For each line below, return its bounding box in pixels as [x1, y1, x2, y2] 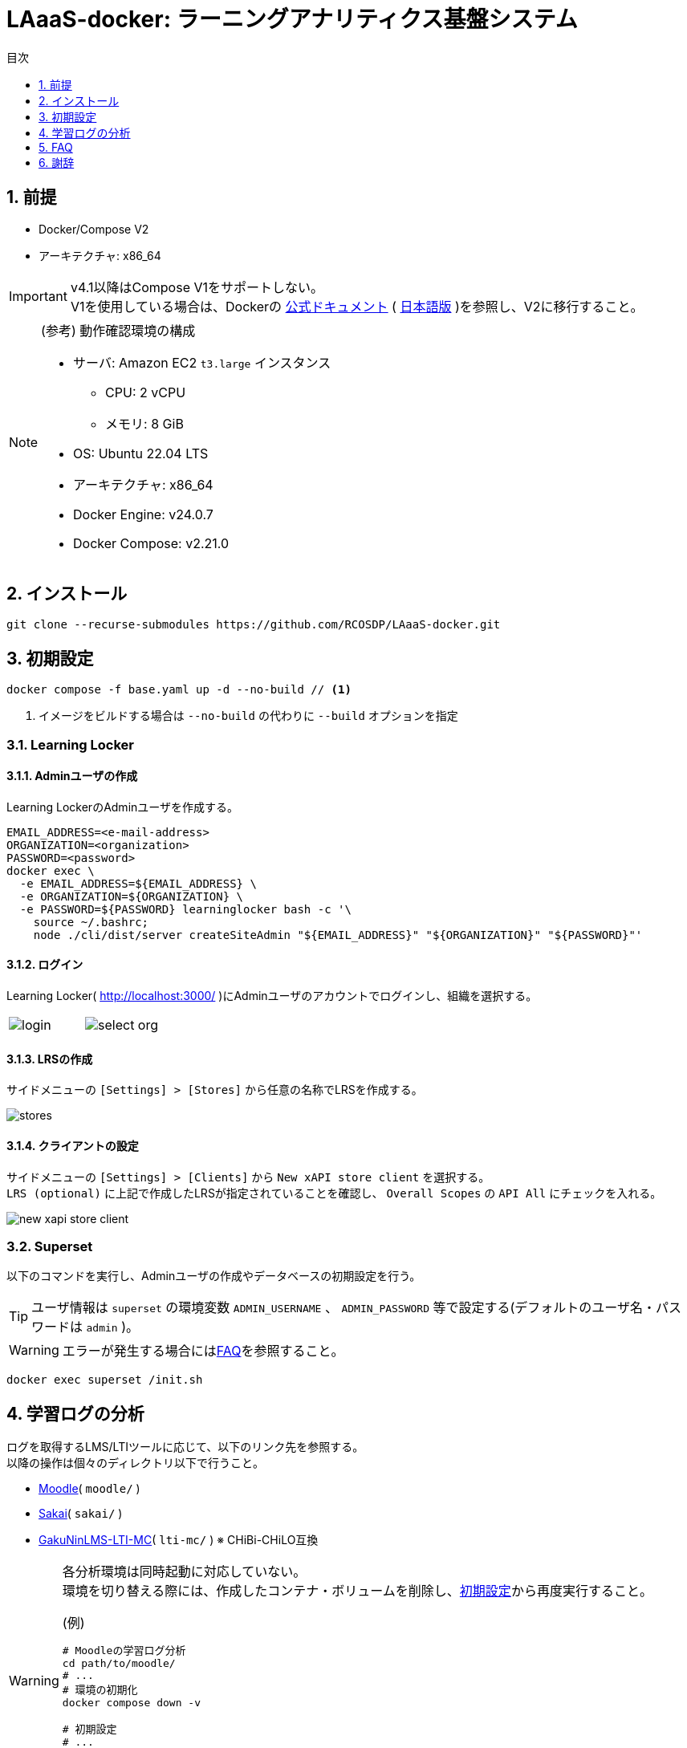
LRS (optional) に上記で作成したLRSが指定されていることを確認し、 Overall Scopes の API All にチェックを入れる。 [6, 1185, 662, 1200]
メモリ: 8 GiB [105, 415, 184, 432]
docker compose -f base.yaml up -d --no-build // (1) [6, 683, 352, 697]
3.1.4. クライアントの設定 [6, 1138, 139, 1152]
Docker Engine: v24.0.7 [73, 506, 213, 522]
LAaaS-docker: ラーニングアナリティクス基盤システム [6, 6, 578, 33]
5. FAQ [39, 140, 73, 154]
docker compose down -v [62, 1697, 201, 1709]
